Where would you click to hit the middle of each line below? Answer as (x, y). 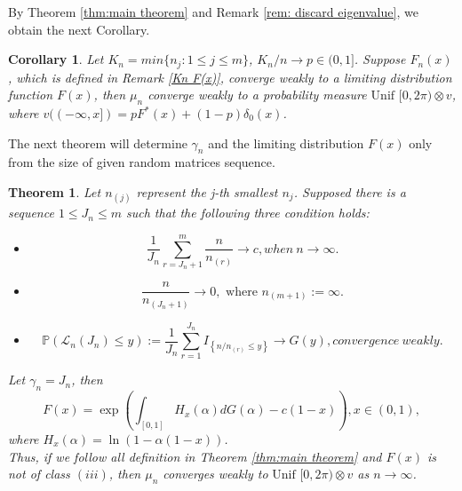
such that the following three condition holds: (247, 213)
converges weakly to (215, 474)
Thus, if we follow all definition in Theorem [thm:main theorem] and (195, 456)
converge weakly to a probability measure (257, 95)
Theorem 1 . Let (55, 192)
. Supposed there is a (350, 192)
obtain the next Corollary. (79, 29)
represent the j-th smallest (207, 192)
